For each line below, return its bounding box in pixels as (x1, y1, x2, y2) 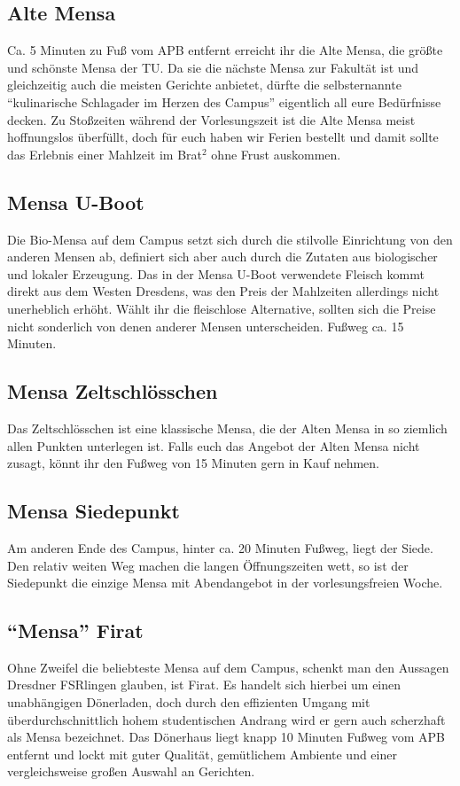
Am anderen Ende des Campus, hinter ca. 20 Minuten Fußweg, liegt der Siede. (7, 538, 433, 556)
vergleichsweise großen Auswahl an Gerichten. (7, 762, 255, 781)
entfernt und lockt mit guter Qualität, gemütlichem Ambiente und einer (7, 744, 397, 763)
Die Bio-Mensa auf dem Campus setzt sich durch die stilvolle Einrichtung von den (7, 230, 453, 248)
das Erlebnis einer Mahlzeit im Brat (7, 144, 202, 163)
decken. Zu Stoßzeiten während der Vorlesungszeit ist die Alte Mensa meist (7, 110, 416, 128)
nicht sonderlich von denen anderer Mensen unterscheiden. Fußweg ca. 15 (7, 316, 404, 335)
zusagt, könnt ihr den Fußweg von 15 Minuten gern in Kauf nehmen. (7, 454, 379, 472)
